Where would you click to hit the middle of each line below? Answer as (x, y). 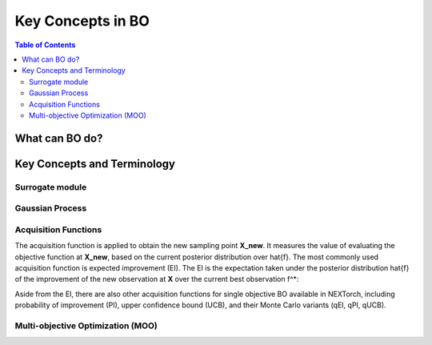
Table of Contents (45, 45)
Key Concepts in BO (82, 21)
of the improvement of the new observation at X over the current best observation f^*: (157, 279)
